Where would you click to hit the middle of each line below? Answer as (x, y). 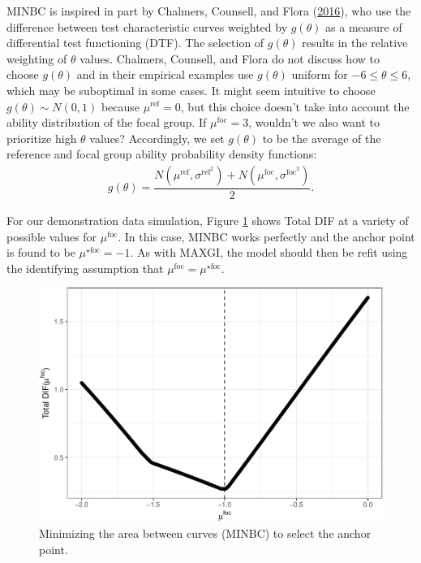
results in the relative (355, 43)
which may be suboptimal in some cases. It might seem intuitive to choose (191, 90)
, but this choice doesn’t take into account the (295, 106)
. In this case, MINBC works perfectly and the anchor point (266, 236)
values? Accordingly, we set (157, 138)
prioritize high (42, 138)
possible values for (52, 236)
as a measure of (364, 26)
